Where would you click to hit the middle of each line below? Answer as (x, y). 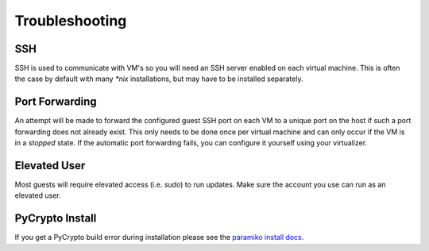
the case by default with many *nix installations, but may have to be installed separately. (159, 79)
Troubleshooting (71, 21)
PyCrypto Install (56, 218)
